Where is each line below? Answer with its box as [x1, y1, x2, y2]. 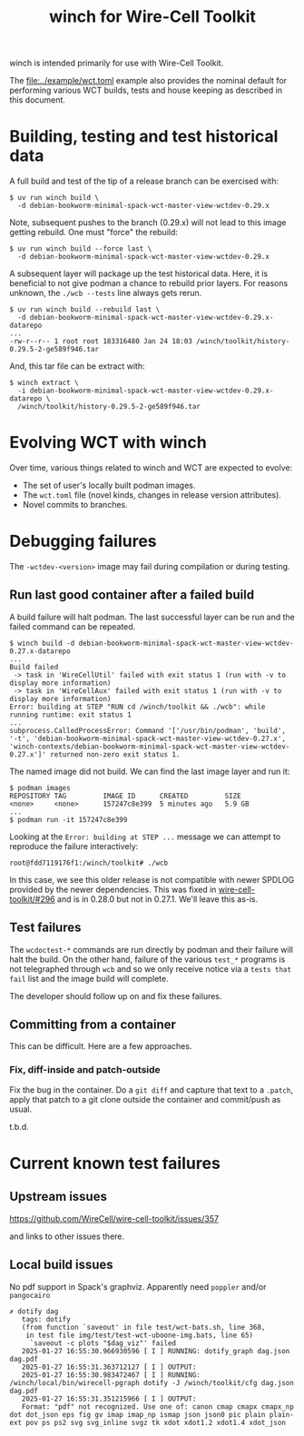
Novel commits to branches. [22, 500, 129, 510]
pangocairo [9, 1291, 51, 1300]
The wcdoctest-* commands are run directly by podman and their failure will [9, 944, 293, 955]
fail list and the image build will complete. [9, 973, 170, 984]
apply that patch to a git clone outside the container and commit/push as [9, 1094, 281, 1104]
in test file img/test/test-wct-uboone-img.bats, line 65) [25, 1331, 254, 1340]
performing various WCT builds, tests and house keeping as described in [9, 84, 283, 96]
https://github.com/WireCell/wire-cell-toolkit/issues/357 [9, 1213, 220, 1223]
